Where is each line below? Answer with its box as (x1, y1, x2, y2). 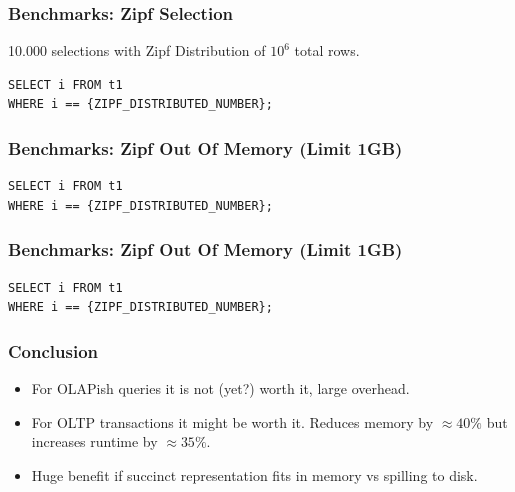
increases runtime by (31, 431, 158, 452)
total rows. (294, 40, 360, 61)
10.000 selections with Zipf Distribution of (8, 40, 266, 61)
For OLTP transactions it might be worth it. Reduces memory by (31, 411, 434, 432)
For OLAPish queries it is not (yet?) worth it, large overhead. (31, 378, 410, 399)
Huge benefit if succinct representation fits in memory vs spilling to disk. (31, 464, 478, 485)
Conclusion (8, 338, 98, 363)
